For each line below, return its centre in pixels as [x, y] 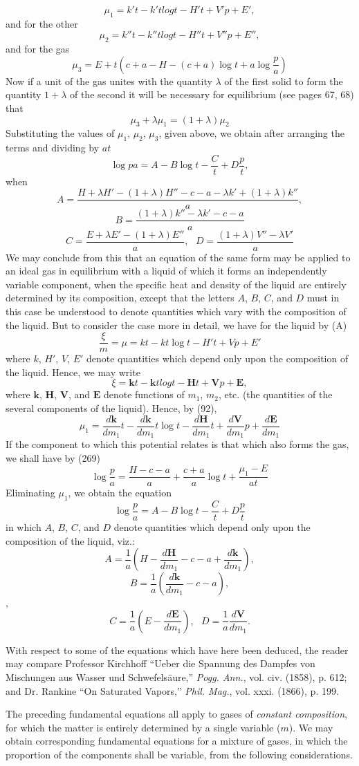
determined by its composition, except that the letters [120, 298]
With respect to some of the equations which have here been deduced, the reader [177, 650]
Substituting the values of [60, 133]
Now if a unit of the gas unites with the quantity [109, 81]
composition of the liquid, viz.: [70, 540]
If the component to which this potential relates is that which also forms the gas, [177, 444]
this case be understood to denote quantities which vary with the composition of [176, 311]
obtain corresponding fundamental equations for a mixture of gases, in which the [177, 741]
